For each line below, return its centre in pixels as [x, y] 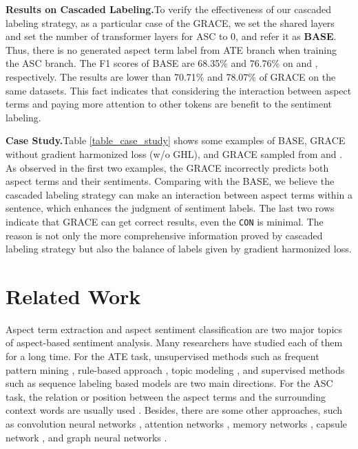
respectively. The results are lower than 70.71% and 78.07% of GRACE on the [171, 76]
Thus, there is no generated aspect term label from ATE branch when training [171, 49]
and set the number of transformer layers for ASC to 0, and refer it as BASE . [171, 36]
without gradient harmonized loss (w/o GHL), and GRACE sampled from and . [174, 153]
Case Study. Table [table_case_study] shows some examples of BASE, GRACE [176, 140]
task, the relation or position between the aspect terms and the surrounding [166, 396]
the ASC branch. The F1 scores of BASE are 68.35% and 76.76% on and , [162, 63]
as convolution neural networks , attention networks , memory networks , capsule [177, 424]
